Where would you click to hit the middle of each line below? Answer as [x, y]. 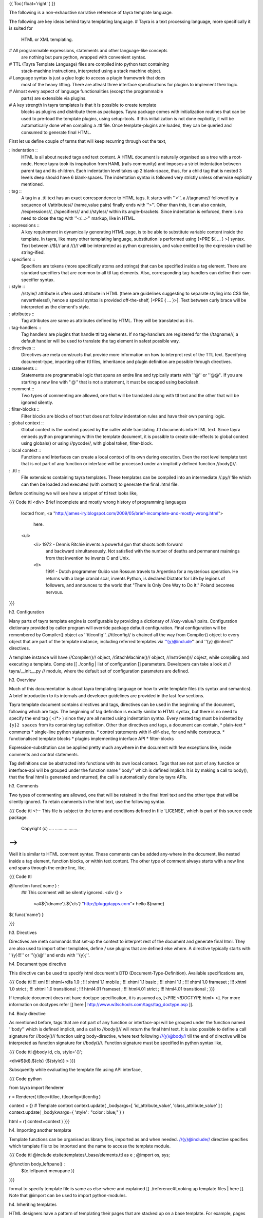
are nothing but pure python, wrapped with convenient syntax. [84, 57]
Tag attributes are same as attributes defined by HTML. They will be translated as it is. [108, 321]
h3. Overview [22, 680]
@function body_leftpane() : [37, 1164]
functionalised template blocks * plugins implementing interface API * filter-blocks [91, 739]
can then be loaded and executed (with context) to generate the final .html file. [100, 484]
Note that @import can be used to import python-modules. [68, 1196]
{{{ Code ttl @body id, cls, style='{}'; [46, 1052]
